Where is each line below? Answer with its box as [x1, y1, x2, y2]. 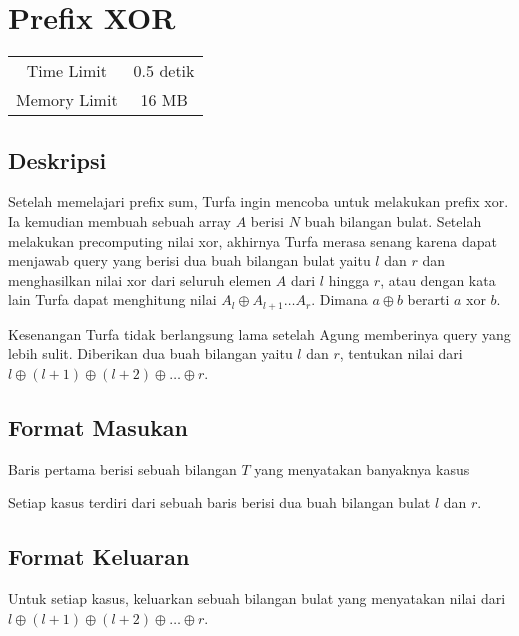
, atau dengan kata [380, 269, 496, 290]
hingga [328, 269, 370, 290]
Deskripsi [8, 144, 107, 175]
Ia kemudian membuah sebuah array [8, 210, 231, 231]
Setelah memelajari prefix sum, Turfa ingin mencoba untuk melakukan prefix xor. [8, 191, 509, 212]
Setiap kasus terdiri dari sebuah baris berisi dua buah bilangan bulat [8, 492, 431, 513]
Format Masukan [8, 411, 189, 442]
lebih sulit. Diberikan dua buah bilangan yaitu [8, 343, 293, 364]
